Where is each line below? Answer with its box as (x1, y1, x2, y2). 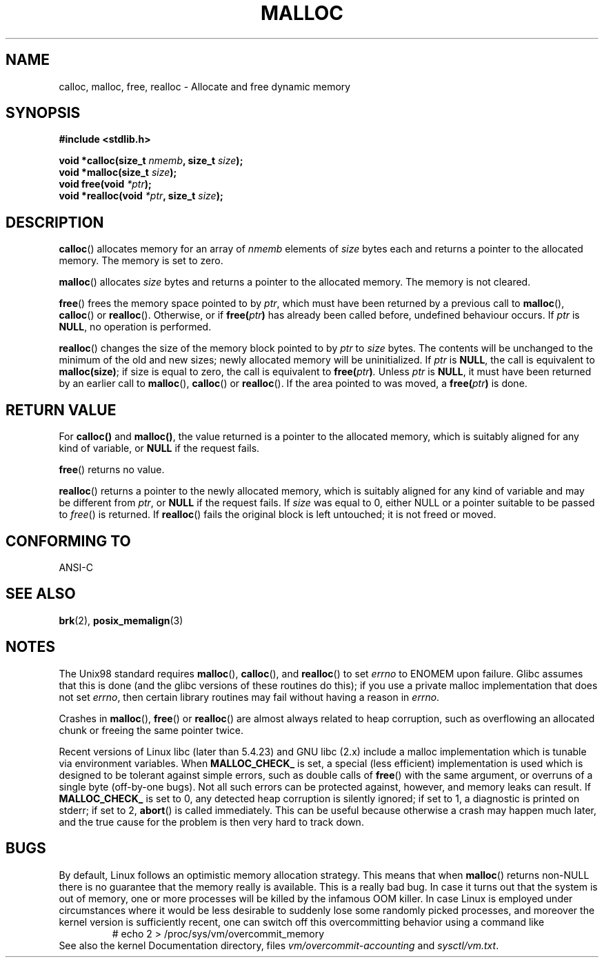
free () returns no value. (59, 464, 165, 476)
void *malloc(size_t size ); (59, 166, 177, 179)
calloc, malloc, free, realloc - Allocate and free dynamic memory (59, 80, 351, 92)
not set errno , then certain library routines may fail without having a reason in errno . (59, 691, 440, 703)
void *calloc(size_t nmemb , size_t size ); (59, 155, 243, 167)
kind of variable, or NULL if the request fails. (59, 442, 260, 455)
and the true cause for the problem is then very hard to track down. (59, 815, 364, 828)
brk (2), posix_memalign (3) (59, 614, 183, 626)
